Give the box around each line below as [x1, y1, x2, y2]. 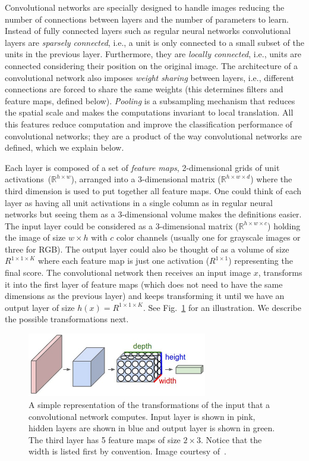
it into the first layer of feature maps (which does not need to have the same [5, 278, 283, 290]
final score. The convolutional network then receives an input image [5, 266, 251, 279]
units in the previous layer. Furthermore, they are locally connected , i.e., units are [5, 48, 302, 60]
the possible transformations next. [5, 313, 129, 325]
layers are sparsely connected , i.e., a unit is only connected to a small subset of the [5, 36, 304, 48]
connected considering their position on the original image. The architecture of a [5, 59, 298, 71]
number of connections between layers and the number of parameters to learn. [5, 13, 289, 25]
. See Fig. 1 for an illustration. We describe [143, 301, 301, 313]
